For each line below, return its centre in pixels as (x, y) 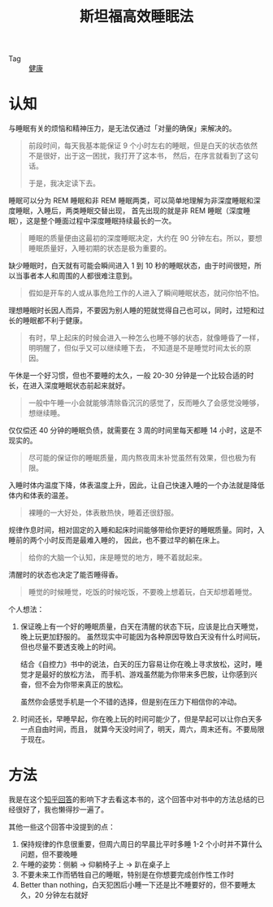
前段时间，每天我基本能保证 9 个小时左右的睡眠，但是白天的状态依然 (143, 146)
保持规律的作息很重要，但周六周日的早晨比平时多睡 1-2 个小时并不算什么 (141, 844)
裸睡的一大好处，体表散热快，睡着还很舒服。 (103, 512)
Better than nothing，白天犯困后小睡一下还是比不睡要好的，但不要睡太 (138, 885)
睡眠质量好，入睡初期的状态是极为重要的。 (100, 248)
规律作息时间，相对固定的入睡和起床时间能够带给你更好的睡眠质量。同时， (133, 530)
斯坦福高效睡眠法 (136, 17)
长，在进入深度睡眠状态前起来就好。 (69, 386)
